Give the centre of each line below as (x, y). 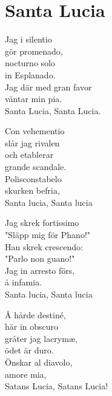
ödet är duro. (29, 350)
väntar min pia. (34, 99)
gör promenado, (34, 51)
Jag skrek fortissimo (42, 223)
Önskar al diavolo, (39, 362)
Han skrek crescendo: (44, 246)
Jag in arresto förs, (40, 270)
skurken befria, (32, 190)
